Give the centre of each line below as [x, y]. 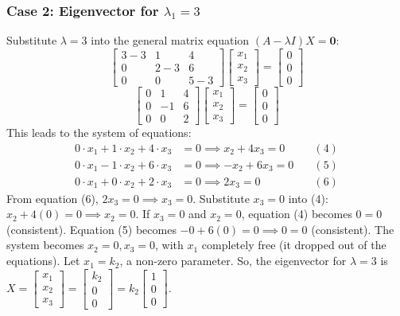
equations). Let [43, 261]
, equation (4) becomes [297, 214]
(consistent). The [353, 229]
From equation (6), [52, 198]
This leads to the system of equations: [99, 132]
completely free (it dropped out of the [294, 245]
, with [169, 245]
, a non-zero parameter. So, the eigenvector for [233, 261]
